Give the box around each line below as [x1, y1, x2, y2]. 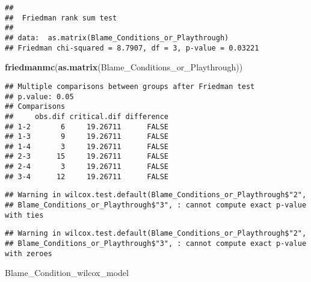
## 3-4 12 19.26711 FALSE [5, 172, 169, 181]
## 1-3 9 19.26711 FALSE [5, 132, 169, 141]
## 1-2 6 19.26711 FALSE [5, 122, 169, 131]
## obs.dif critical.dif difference [5, 112, 169, 121]
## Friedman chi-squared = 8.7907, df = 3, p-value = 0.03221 [5, 43, 259, 52]
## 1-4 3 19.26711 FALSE [5, 142, 169, 151]
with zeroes [5, 249, 52, 258]
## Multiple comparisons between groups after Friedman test [5, 82, 255, 91]
